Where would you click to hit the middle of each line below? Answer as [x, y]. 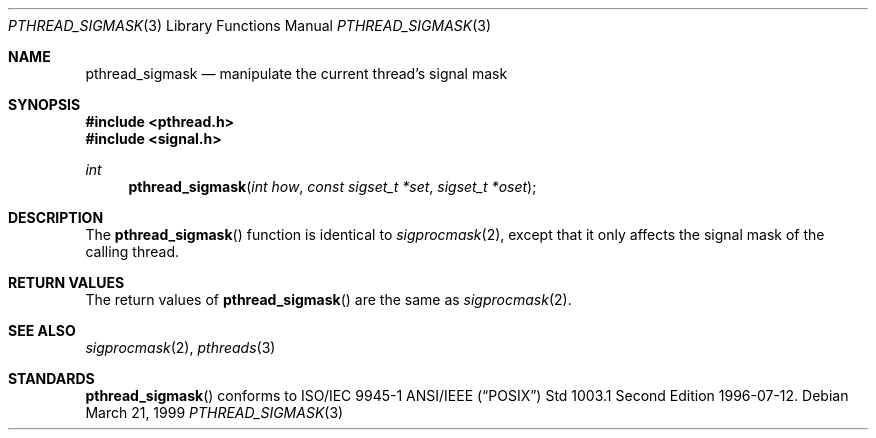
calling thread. [132, 251]
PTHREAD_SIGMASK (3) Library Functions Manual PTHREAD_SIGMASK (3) [250, 25]
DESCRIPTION [56, 217]
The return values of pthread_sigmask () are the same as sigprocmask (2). [328, 299]
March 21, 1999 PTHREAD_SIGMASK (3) [214, 412]
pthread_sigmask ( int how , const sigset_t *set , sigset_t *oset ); [332, 186]
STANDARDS [51, 378]
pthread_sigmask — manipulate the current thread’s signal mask [296, 73]
